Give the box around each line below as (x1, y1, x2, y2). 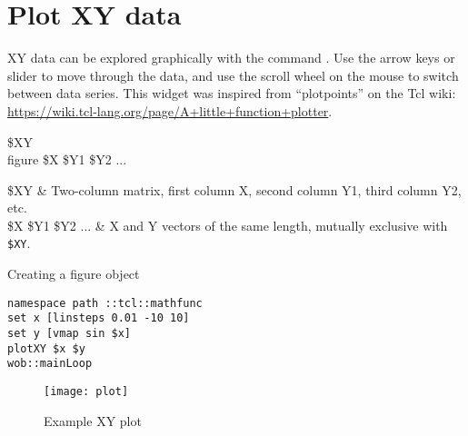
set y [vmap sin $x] (7, 327, 132, 341)
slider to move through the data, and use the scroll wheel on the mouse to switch (7, 65, 459, 84)
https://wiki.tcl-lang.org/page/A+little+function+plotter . (7, 101, 333, 120)
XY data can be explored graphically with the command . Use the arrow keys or (7, 48, 455, 67)
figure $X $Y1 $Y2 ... (7, 150, 127, 169)
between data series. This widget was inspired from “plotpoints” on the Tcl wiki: (7, 84, 456, 103)
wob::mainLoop (7, 357, 93, 371)
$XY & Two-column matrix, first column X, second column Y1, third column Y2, (7, 180, 462, 199)
